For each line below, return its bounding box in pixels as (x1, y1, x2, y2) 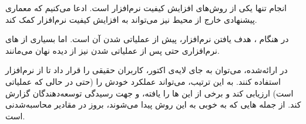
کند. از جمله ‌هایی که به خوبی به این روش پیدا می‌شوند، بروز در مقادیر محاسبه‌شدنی (5, 98, 301, 111)
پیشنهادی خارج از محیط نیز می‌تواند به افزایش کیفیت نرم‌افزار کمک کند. (5, 13, 257, 25)
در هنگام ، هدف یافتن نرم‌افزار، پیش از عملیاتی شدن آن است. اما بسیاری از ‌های (5, 33, 289, 45)
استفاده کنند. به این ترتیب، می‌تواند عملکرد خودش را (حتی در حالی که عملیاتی (5, 75, 281, 87)
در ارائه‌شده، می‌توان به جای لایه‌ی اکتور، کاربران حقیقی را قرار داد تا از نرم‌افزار (5, 64, 288, 76)
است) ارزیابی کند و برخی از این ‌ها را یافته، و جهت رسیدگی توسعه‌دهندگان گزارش (5, 87, 294, 99)
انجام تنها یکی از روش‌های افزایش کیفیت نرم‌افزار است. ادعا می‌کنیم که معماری (5, 2, 287, 13)
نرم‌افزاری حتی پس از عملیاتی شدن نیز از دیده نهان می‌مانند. (5, 44, 220, 56)
